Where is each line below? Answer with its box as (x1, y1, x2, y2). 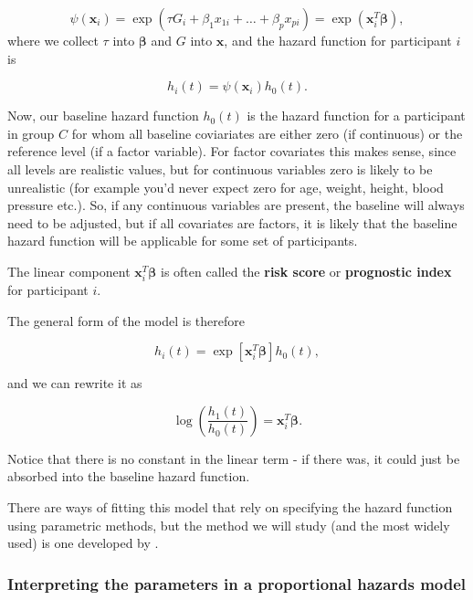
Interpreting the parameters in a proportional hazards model (7, 572, 467, 595)
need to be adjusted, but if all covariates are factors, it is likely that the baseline (7, 213, 457, 232)
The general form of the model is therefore (7, 311, 245, 330)
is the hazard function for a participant (247, 106, 466, 125)
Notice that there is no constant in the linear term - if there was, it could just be (7, 448, 460, 468)
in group (7, 123, 55, 142)
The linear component (7, 261, 131, 280)
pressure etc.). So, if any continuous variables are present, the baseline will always (7, 195, 465, 215)
